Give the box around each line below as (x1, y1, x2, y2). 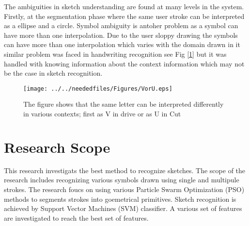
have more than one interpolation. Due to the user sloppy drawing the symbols (4, 30, 238, 40)
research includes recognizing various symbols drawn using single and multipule (4, 175, 239, 185)
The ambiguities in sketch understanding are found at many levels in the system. (4, 1, 244, 11)
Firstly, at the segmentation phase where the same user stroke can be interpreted (4, 11, 245, 21)
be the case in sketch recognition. (4, 68, 103, 78)
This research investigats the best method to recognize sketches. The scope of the (4, 165, 246, 175)
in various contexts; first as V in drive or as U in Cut (23, 109, 181, 118)
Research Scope (4, 137, 110, 157)
